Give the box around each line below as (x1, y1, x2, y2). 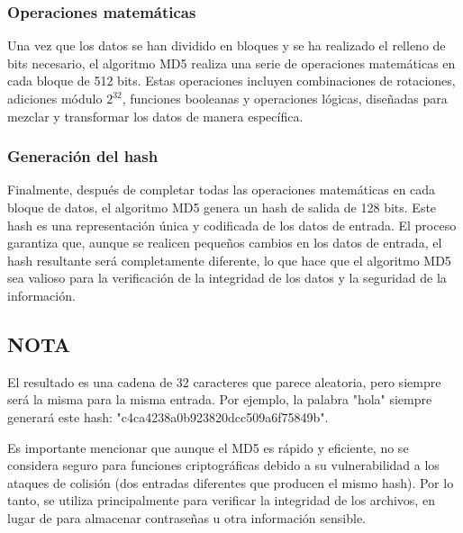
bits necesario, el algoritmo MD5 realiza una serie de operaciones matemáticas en (7, 53, 456, 72)
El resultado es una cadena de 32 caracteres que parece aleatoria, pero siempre (7, 372, 441, 391)
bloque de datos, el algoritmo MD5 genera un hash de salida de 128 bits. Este (7, 198, 437, 216)
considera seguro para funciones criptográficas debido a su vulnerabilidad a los (7, 456, 440, 474)
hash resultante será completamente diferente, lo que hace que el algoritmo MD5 (7, 250, 451, 269)
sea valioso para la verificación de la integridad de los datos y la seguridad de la (7, 268, 447, 287)
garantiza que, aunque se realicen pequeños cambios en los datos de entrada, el (7, 233, 442, 252)
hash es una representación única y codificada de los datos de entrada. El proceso (7, 215, 457, 234)
